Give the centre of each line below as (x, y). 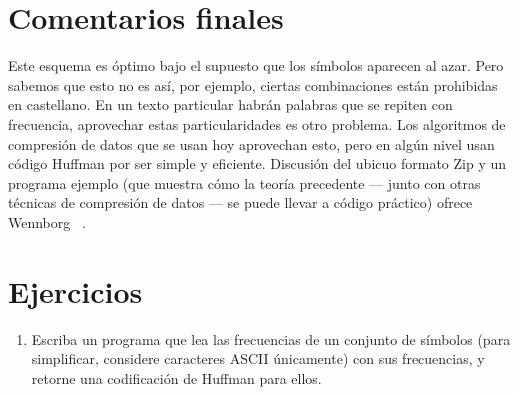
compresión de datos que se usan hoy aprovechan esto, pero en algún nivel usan (251, 143)
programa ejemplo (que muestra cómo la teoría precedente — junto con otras (244, 182)
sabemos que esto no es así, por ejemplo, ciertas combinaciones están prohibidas (253, 84)
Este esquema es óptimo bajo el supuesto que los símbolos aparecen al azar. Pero (256, 65)
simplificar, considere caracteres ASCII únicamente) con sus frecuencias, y (258, 358)
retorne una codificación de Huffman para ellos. (176, 377)
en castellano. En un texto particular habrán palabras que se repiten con (230, 104)
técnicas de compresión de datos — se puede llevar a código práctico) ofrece (240, 202)
